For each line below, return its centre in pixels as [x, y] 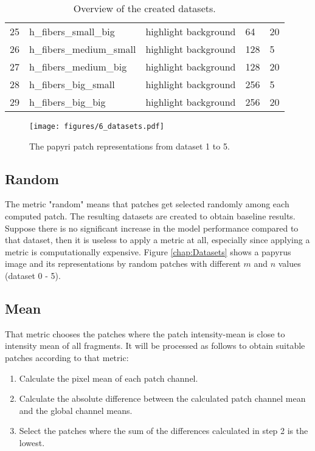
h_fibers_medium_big [78, 67]
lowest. [32, 442]
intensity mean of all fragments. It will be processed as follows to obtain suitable [155, 346]
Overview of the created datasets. [144, 8]
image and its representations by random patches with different [123, 263]
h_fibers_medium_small [83, 49]
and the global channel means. [76, 410]
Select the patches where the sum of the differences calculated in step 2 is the [164, 431]
